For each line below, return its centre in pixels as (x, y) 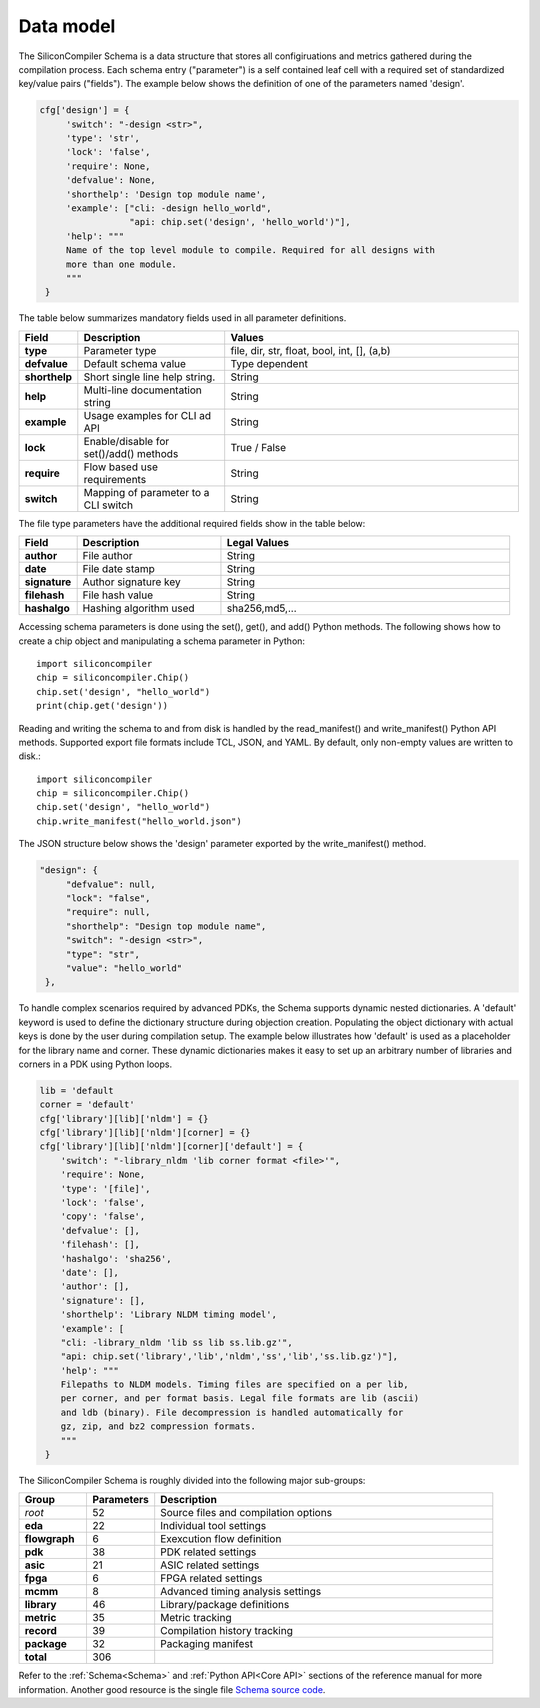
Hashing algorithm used (138, 608)
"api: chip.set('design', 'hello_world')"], (239, 222)
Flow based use (121, 467)
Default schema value (135, 363)
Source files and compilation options (246, 1513)
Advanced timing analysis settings (241, 1592)
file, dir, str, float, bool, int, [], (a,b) (310, 350)
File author (108, 556)
